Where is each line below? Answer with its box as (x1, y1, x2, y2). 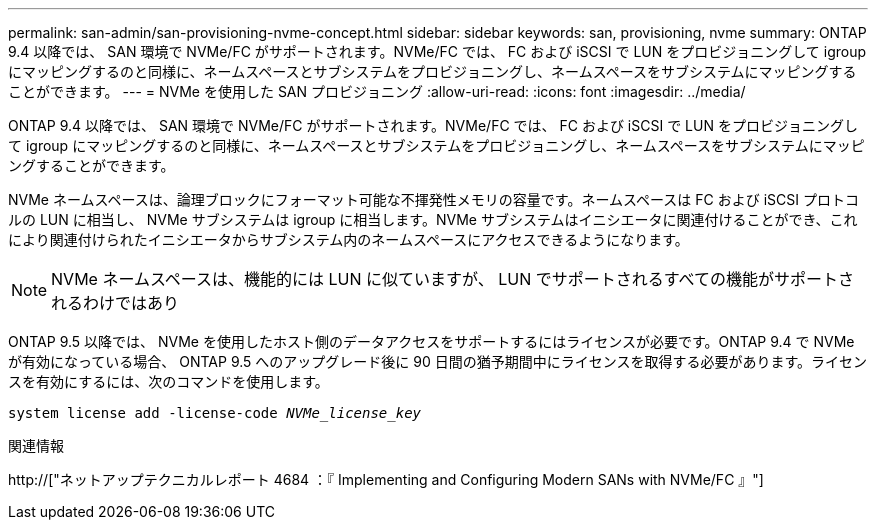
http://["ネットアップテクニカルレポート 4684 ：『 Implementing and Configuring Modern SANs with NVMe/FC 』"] (8, 471, 764, 488)
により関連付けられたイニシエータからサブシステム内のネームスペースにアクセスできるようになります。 (8, 231, 689, 248)
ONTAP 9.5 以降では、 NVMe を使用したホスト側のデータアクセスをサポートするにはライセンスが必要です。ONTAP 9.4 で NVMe (8, 333, 855, 350)
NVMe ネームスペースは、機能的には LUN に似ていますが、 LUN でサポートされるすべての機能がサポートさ (51, 269, 854, 289)
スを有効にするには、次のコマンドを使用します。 (8, 373, 329, 390)
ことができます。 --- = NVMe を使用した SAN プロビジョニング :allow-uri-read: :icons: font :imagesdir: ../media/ (8, 83, 746, 100)
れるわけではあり (51, 293, 180, 313)
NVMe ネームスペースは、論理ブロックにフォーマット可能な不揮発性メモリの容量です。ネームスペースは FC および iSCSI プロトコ (8, 191, 859, 208)
